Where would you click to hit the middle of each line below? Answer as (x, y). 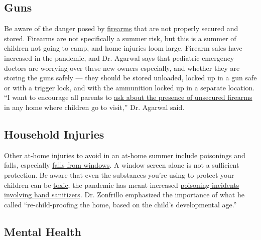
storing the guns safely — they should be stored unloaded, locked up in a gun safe (130, 78)
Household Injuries (54, 134)
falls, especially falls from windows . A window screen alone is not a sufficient (122, 165)
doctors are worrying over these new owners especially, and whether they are (122, 68)
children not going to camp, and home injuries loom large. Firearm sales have (123, 48)
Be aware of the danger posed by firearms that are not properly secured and (121, 28)
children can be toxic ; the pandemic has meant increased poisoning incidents (122, 185)
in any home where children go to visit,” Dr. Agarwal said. (94, 107)
